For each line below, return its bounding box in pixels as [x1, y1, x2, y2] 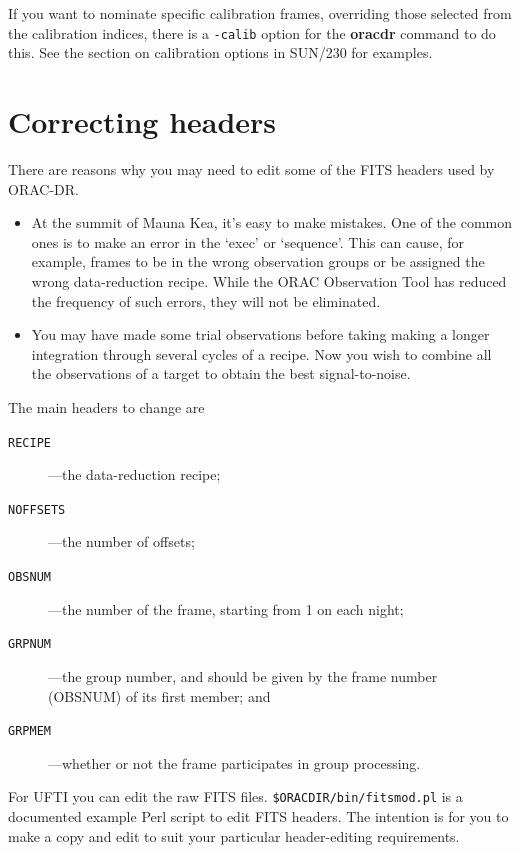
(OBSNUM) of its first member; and [48, 685, 271, 706]
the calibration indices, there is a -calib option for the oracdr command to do [8, 22, 496, 43]
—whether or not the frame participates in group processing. [48, 752, 421, 773]
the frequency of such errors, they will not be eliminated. [31, 290, 381, 311]
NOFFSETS [8, 502, 66, 517]
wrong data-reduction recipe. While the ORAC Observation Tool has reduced [31, 270, 507, 291]
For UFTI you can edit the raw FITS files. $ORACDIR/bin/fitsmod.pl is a [8, 786, 463, 807]
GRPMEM [8, 724, 51, 739]
